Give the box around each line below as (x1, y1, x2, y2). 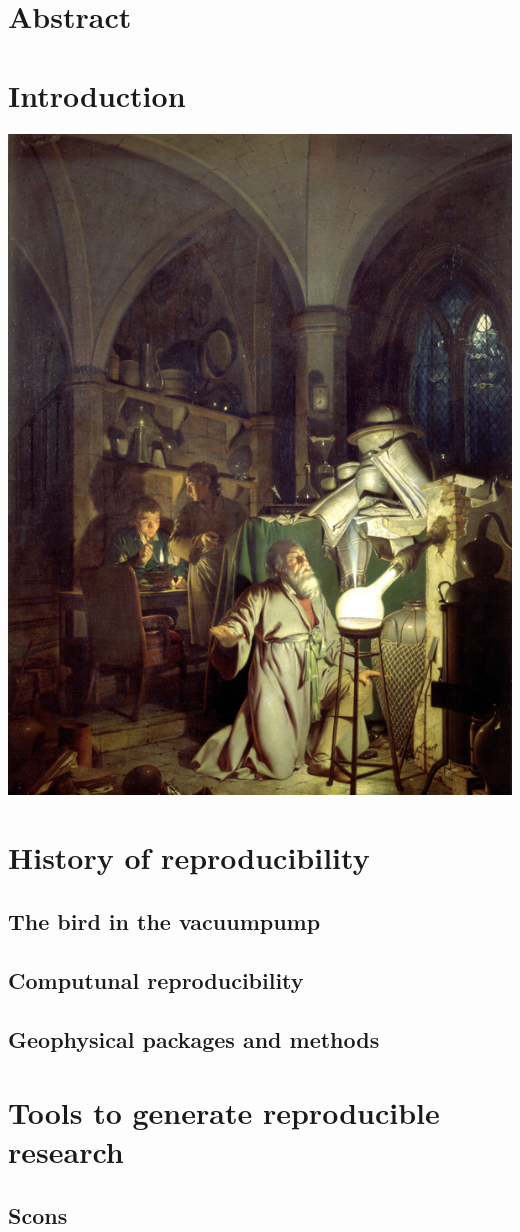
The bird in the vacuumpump (8, 905, 321, 936)
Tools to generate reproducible (8, 1092, 440, 1133)
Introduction (8, 74, 186, 115)
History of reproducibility (8, 837, 370, 878)
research (8, 1131, 124, 1172)
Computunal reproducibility (8, 964, 304, 995)
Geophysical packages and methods (8, 1023, 380, 1054)
